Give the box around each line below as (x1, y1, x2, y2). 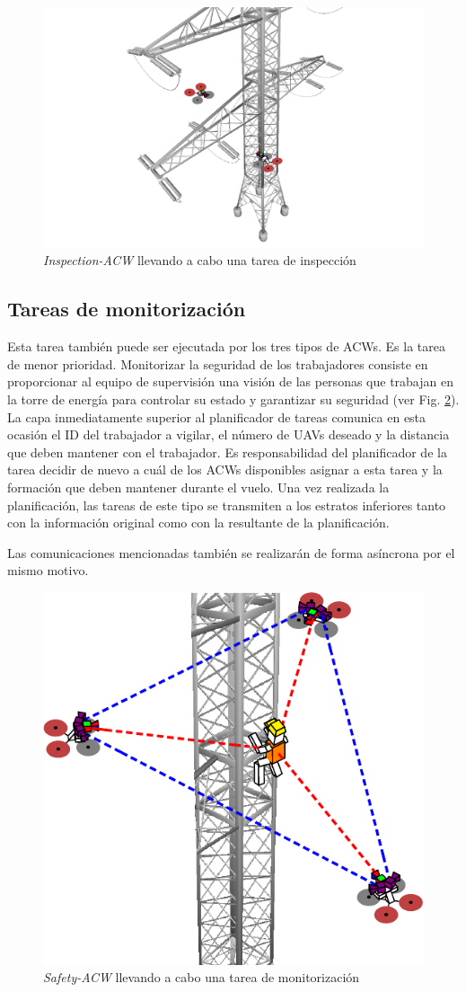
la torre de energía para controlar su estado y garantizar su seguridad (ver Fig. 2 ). (7, 390, 460, 409)
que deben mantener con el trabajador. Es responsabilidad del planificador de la (7, 442, 447, 461)
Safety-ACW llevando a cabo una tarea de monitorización (43, 968, 360, 987)
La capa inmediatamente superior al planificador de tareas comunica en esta (7, 407, 426, 426)
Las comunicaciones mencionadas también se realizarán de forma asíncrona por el (7, 543, 455, 562)
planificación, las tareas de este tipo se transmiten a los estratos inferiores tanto (7, 495, 446, 514)
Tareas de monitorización (7, 295, 246, 323)
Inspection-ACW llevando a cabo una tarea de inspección (43, 251, 356, 270)
